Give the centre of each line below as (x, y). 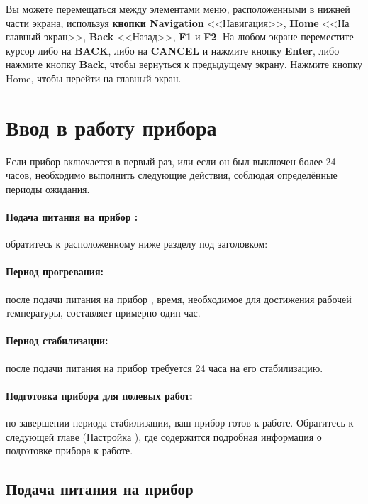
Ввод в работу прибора (111, 127)
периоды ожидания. (48, 188)
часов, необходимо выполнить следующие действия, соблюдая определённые (172, 175)
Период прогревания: (55, 272)
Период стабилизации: (57, 340)
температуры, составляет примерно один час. (103, 313)
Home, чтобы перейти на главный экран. (94, 78)
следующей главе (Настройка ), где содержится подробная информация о (164, 436)
